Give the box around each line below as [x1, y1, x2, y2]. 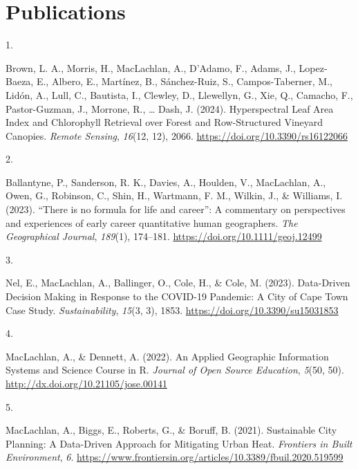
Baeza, [6, 74, 34, 89]
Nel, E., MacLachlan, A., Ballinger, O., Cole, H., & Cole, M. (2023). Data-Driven [6, 275, 350, 290]
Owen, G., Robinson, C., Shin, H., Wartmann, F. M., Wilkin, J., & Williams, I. [6, 188, 343, 203]
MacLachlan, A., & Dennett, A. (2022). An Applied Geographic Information [6, 349, 329, 363]
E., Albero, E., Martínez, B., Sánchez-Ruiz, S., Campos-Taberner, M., [36, 74, 332, 89]
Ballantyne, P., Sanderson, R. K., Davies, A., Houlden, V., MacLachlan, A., [6, 174, 326, 189]
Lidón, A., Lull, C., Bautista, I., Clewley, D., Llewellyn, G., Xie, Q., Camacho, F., [6, 87, 353, 102]
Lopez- [299, 60, 328, 75]
